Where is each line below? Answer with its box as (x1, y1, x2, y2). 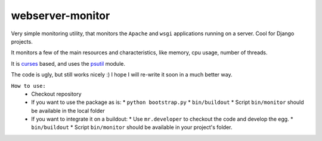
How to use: (11, 82, 46, 89)
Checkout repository (31, 90, 82, 97)
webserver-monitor (11, 9, 110, 22)
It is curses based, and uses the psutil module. (11, 60, 125, 67)
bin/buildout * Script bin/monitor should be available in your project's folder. (31, 124, 233, 131)
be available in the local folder (31, 107, 105, 114)
